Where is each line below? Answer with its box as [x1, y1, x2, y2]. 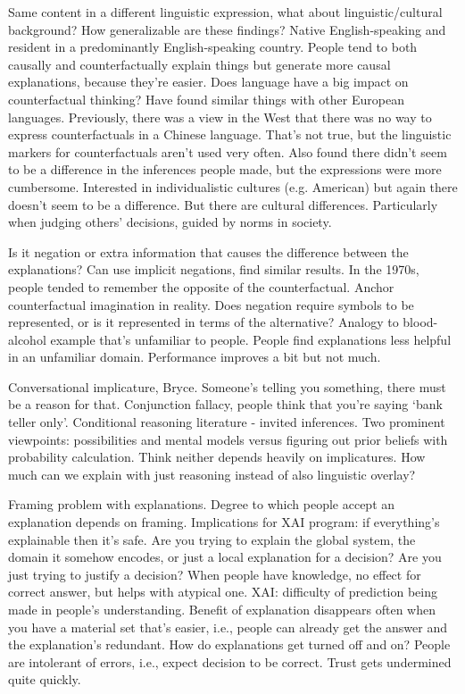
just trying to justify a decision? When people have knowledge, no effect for [8, 564, 421, 583]
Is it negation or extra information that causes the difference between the [8, 242, 409, 261]
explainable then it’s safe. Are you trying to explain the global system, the [8, 530, 416, 548]
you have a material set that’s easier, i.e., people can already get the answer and [8, 617, 447, 636]
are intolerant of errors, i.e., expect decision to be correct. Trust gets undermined [8, 652, 452, 671]
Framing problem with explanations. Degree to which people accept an [8, 495, 395, 514]
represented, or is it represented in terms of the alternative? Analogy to [8, 313, 399, 331]
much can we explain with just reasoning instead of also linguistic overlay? [8, 464, 416, 483]
